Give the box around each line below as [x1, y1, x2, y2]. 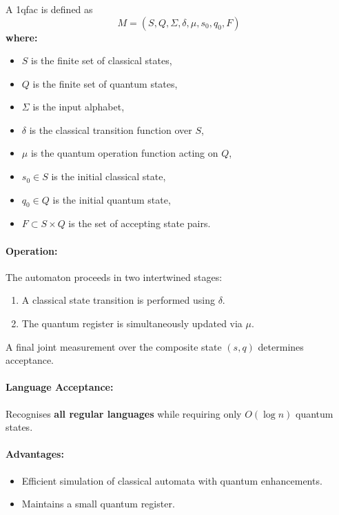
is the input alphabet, [32, 99, 125, 114]
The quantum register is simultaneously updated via [21, 316, 243, 331]
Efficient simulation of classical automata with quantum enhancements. [21, 473, 322, 487]
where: [6, 30, 38, 44]
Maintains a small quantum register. [21, 496, 175, 511]
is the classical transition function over [29, 122, 192, 137]
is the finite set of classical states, [31, 53, 172, 68]
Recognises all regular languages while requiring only [6, 406, 242, 420]
